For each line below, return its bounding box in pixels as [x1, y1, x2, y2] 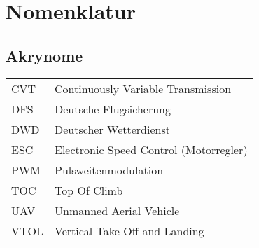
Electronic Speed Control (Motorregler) [55, 141, 248, 158]
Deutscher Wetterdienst [55, 120, 170, 137]
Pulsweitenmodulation [55, 161, 164, 178]
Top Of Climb [55, 181, 123, 198]
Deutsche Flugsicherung [55, 100, 171, 117]
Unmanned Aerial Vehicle [55, 202, 180, 219]
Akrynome [6, 44, 83, 66]
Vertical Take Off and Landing [55, 222, 204, 239]
